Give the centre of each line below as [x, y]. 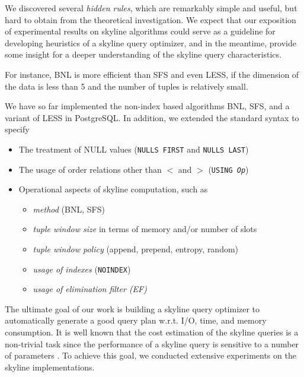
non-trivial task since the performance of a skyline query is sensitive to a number [152, 343]
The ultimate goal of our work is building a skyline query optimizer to [132, 308]
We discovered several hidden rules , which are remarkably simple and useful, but [151, 8]
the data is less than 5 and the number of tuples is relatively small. [127, 86]
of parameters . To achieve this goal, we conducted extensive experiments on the [151, 355]
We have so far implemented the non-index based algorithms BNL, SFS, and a [147, 106]
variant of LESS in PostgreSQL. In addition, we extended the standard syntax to [152, 117]
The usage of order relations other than [90, 169]
